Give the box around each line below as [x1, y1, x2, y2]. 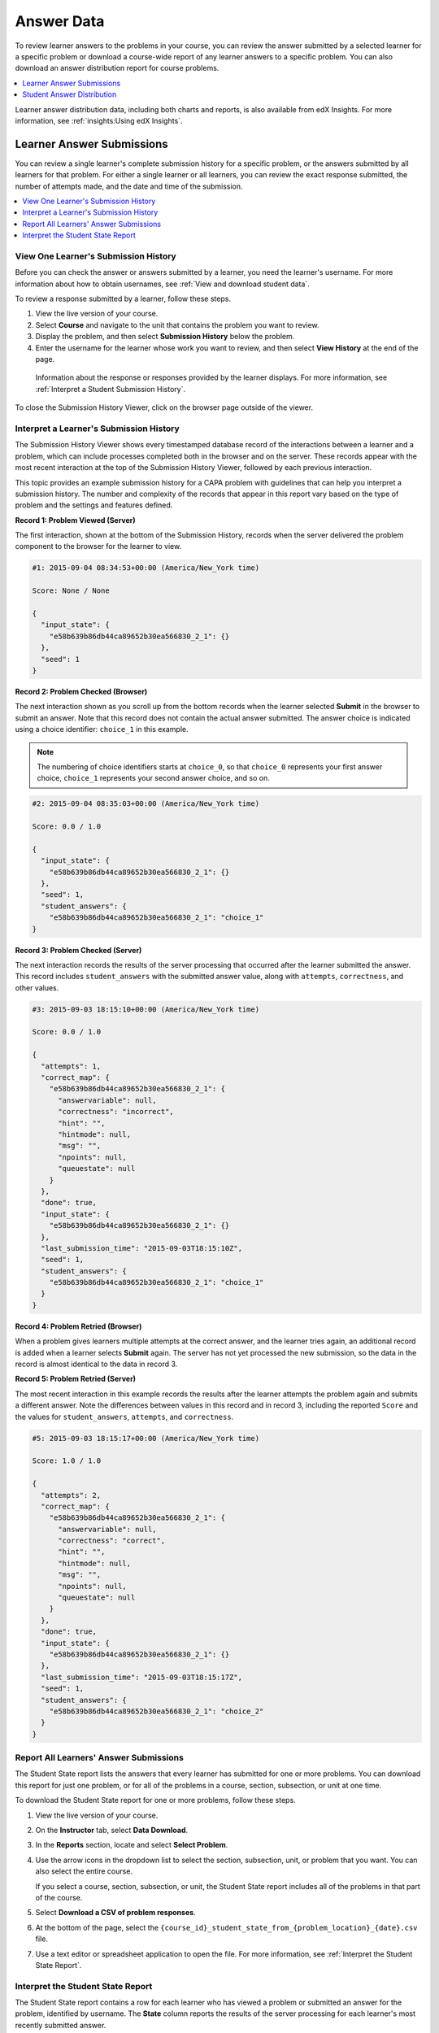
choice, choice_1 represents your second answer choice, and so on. [37, 773, 270, 783]
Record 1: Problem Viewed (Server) [15, 515, 136, 525]
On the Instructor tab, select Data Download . [35, 1826, 189, 1835]
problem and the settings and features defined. [15, 500, 173, 510]
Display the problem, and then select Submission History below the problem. [35, 332, 295, 342]
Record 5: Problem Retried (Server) [15, 1374, 137, 1384]
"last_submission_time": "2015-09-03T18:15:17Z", [41, 1672, 243, 1682]
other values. [15, 982, 59, 992]
